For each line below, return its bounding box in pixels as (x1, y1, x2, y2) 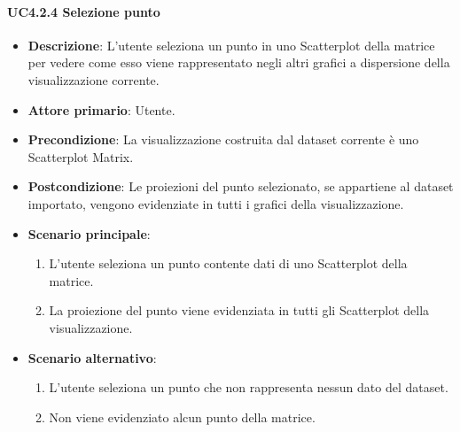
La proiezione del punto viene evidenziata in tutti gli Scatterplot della (49, 301, 430, 320)
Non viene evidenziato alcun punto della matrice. (49, 407, 316, 426)
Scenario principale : (27, 224, 151, 243)
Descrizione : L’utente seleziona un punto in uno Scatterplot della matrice (27, 35, 435, 54)
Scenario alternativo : (27, 348, 157, 366)
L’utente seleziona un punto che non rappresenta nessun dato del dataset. (49, 378, 448, 397)
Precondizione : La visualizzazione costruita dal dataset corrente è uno (27, 130, 419, 149)
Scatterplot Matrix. (27, 147, 134, 166)
